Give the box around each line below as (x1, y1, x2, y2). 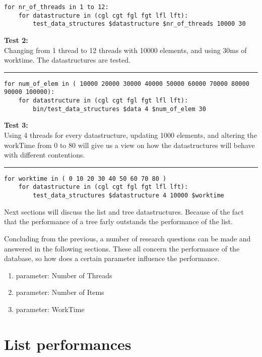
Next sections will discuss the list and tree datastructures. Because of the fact (4, 206, 244, 217)
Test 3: (4, 120, 28, 130)
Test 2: (4, 34, 28, 45)
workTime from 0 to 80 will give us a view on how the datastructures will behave (4, 139, 255, 150)
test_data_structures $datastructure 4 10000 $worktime (33, 192, 224, 199)
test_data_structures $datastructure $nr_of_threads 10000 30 (33, 20, 246, 28)
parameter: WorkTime (16, 303, 85, 314)
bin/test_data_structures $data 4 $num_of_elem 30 (33, 105, 206, 113)
